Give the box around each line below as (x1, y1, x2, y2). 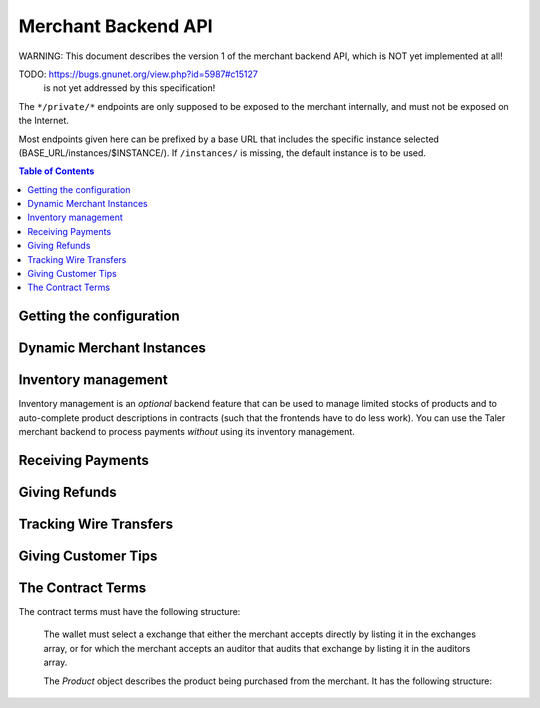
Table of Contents (18, 165, 95, 177)
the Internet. (18, 115, 70, 127)
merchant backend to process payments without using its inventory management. (18, 426, 355, 438)
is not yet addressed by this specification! (43, 82, 216, 94)
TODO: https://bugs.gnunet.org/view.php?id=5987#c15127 (18, 68, 259, 80)
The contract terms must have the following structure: (18, 606, 241, 618)
